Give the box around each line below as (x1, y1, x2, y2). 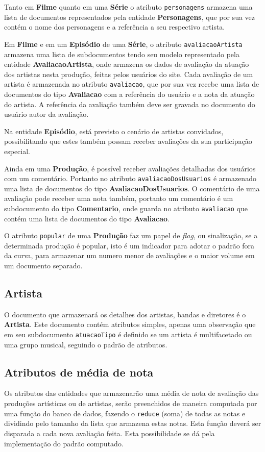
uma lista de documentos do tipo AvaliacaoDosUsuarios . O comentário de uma (4, 183, 260, 193)
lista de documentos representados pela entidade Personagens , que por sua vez (4, 11, 255, 22)
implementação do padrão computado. (4, 438, 124, 448)
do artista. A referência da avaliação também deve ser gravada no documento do (4, 98, 255, 109)
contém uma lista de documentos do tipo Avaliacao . (4, 213, 170, 223)
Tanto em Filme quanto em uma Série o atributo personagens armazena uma (4, 2, 253, 12)
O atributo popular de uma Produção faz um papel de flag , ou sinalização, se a (4, 230, 258, 241)
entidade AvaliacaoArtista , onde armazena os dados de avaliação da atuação (4, 59, 249, 69)
